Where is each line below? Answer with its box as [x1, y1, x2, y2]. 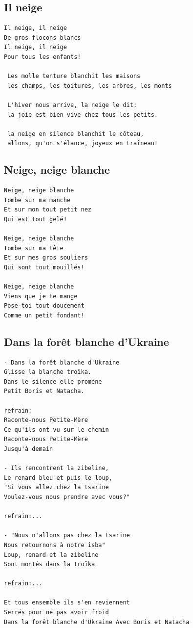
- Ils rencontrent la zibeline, [4, 465, 109, 472]
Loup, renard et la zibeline [4, 551, 99, 558]
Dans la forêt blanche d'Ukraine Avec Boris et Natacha [4, 618, 190, 626]
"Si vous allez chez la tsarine [4, 484, 109, 491]
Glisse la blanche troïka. [4, 368, 91, 376]
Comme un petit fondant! [4, 312, 85, 319]
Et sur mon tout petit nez [4, 206, 91, 213]
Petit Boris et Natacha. [4, 388, 85, 395]
